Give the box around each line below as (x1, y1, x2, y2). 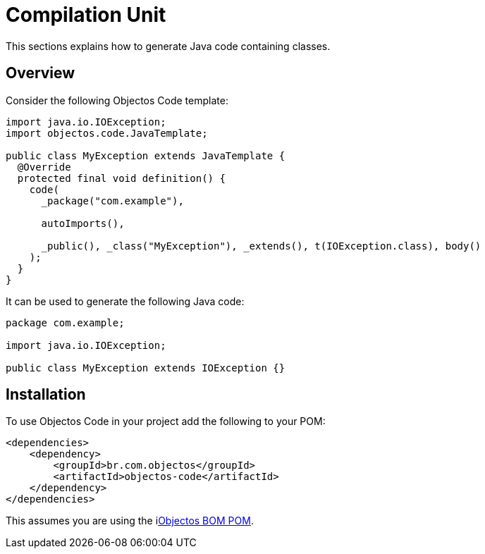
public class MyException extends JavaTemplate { (6, 149, 286, 161)
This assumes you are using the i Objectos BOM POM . (6, 515, 254, 527)
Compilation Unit (6, 3, 166, 27)
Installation (6, 386, 86, 404)
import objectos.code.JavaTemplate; (6, 127, 208, 139)
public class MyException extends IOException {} (6, 362, 286, 374)
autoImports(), (41, 217, 125, 229)
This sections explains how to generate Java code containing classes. (6, 39, 331, 52)
